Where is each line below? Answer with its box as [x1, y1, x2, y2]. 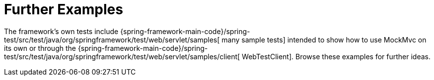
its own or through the [4, 43, 76, 52]
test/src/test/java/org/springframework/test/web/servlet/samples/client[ [4, 52, 240, 61]
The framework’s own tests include [4, 27, 119, 36]
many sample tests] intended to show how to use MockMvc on [221, 35, 427, 44]
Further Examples [4, 1, 123, 18]
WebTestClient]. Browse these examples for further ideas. [242, 52, 431, 61]
